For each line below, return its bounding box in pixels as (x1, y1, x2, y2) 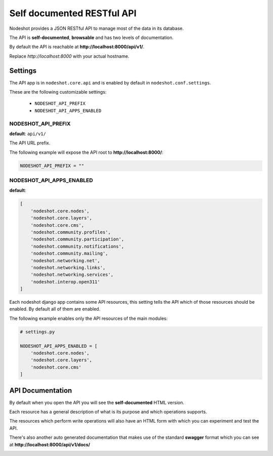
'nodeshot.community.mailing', (30, 251, 108, 257)
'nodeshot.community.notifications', (30, 243, 124, 249)
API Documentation (9, 386, 72, 395)
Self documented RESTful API (9, 8, 136, 19)
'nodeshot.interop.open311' (30, 279, 101, 284)
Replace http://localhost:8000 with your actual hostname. (9, 53, 129, 59)
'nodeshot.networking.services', (30, 272, 114, 278)
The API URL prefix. (9, 140, 51, 146)
